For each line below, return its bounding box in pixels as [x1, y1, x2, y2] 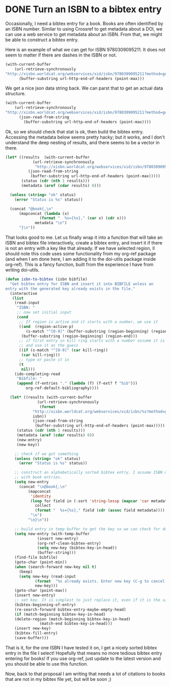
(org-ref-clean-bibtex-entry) [37, 541, 101, 546]
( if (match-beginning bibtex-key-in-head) [14, 612, 106, 617]
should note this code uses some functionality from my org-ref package [5, 251, 156, 257]
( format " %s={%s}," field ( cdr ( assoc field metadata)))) [35, 508, 165, 513]
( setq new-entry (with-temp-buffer [14, 531, 90, 536]
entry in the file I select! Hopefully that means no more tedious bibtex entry [5, 650, 162, 656]
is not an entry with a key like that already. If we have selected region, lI [5, 245, 155, 252]
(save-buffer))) [14, 636, 49, 641]
